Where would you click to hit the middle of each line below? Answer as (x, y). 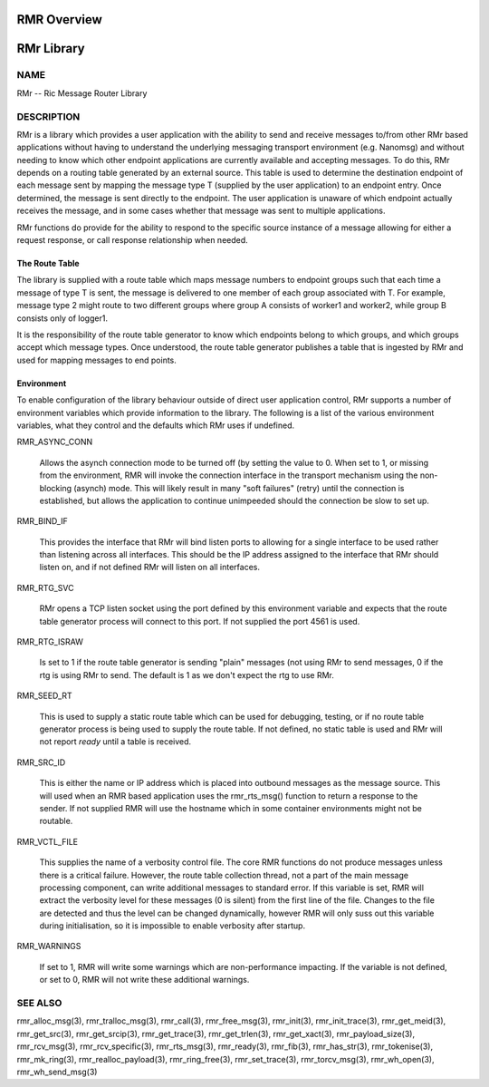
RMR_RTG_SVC (45, 587)
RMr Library (51, 49)
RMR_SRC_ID (41, 762)
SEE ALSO (39, 1003)
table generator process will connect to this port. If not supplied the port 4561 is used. (200, 621)
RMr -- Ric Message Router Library (82, 93)
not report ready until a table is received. (115, 742)
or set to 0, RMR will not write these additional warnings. (144, 980)
